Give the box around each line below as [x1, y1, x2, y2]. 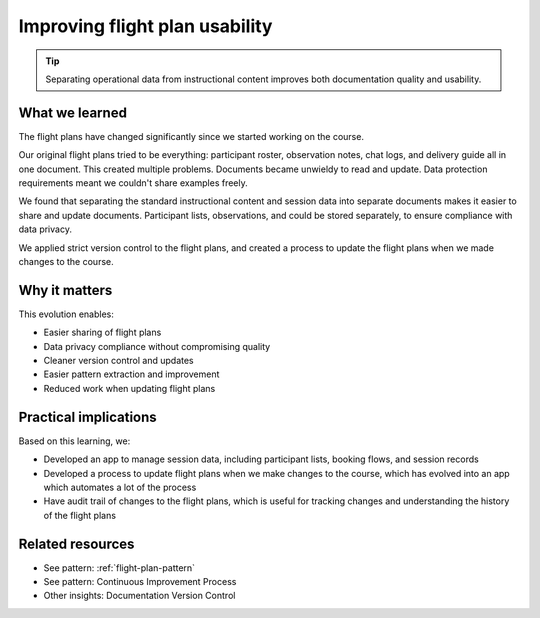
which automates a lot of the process [43, 481, 197, 493]
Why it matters [18, 281, 113, 299]
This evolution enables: [18, 308, 114, 320]
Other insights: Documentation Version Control [43, 590, 236, 602]
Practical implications [18, 408, 157, 425]
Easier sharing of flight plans [43, 326, 162, 339]
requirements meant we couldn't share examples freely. [18, 177, 249, 189]
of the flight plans [43, 509, 117, 521]
